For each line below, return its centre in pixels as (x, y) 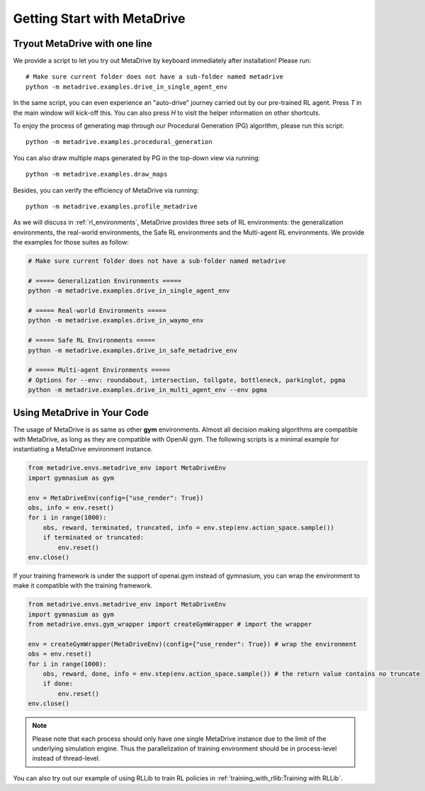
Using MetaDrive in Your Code (81, 412)
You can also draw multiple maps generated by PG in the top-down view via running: (137, 158)
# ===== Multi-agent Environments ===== (99, 370)
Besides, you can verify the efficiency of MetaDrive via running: (106, 190)
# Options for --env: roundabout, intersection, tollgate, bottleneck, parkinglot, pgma (187, 380)
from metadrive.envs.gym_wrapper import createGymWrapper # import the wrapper (170, 624)
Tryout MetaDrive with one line (83, 44)
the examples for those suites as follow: (71, 242)
